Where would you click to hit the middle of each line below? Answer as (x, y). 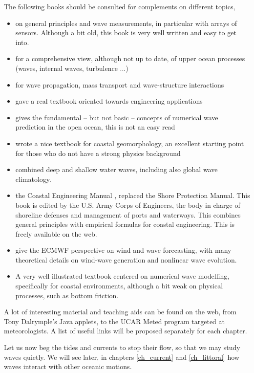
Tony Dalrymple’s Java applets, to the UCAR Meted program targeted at (114, 321)
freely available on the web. (56, 233)
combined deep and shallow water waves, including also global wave (116, 169)
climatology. (33, 179)
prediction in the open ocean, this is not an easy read (95, 127)
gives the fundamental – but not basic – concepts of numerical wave (117, 117)
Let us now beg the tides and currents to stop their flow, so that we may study (122, 347)
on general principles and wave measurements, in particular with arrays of (126, 23)
